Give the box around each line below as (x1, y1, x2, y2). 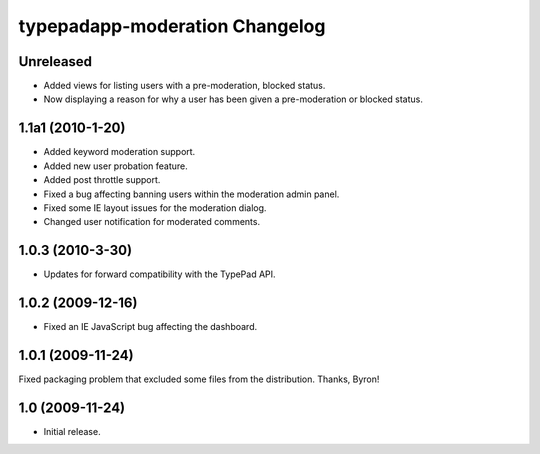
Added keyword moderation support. (43, 146, 196, 158)
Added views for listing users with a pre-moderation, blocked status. (43, 80, 326, 92)
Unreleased (18, 53, 93, 70)
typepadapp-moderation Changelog (18, 15, 326, 37)
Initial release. (43, 425, 101, 437)
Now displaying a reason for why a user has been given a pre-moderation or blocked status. (43, 93, 424, 105)
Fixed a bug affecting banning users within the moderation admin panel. (43, 188, 340, 200)
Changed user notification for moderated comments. (43, 216, 260, 228)
